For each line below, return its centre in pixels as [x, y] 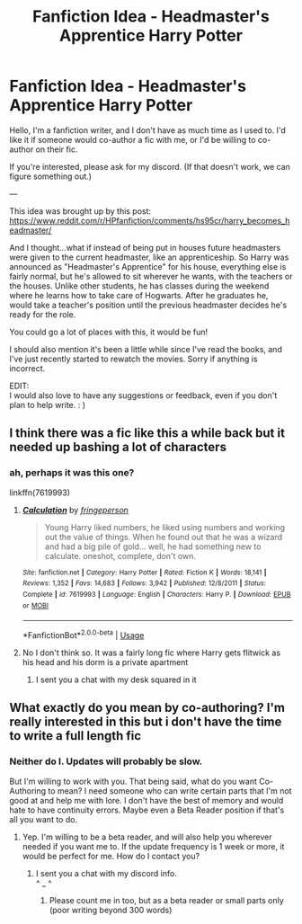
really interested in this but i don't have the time [146, 722]
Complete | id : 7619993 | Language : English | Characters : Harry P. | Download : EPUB [156, 594]
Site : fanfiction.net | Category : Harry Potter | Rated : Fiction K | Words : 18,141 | [144, 573]
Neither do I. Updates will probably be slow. [106, 761]
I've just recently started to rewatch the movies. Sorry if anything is [133, 359]
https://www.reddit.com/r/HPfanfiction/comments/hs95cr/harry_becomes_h [150, 220]
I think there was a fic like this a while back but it [147, 433]
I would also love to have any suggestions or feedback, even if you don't [143, 395]
